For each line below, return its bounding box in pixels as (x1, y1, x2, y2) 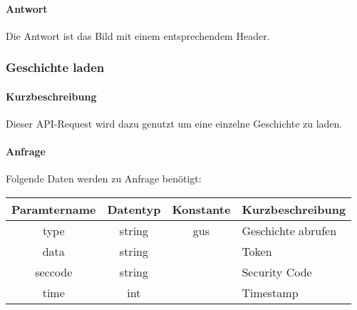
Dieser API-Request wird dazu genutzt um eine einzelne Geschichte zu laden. (6, 116, 343, 131)
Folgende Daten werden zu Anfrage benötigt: (6, 171, 202, 186)
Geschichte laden (6, 58, 105, 76)
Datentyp (107, 201, 161, 218)
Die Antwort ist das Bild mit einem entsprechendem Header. (6, 28, 270, 43)
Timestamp (242, 284, 299, 301)
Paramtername (11, 201, 96, 218)
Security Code (242, 264, 312, 281)
